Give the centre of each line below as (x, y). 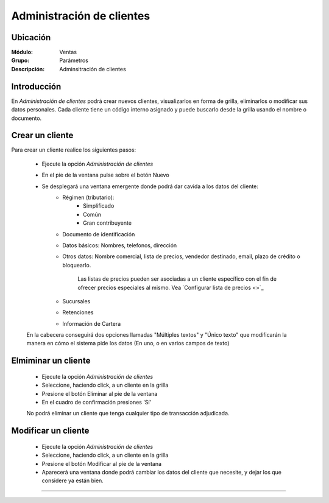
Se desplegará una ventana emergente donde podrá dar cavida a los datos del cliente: (150, 186)
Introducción (36, 86)
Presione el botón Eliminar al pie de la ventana (100, 393)
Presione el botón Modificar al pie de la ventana (101, 463)
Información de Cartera (92, 323)
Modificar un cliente (50, 431)
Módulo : (22, 52)
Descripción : (28, 69)
